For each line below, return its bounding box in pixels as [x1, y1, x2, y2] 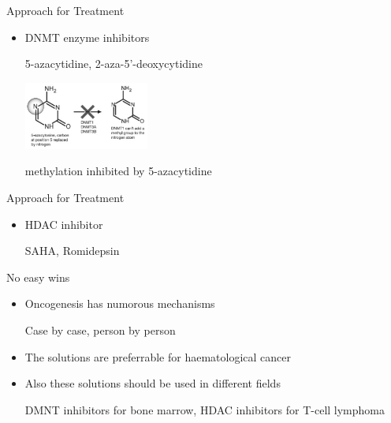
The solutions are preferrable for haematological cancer [24, 348, 291, 365]
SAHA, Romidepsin [24, 242, 120, 259]
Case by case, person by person [24, 321, 176, 338]
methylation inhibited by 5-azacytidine [24, 163, 212, 179]
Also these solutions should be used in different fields [24, 375, 281, 391]
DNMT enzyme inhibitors [24, 28, 150, 45]
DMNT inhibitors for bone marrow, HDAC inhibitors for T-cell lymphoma [24, 401, 385, 417]
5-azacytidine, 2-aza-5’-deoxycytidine [24, 55, 203, 72]
